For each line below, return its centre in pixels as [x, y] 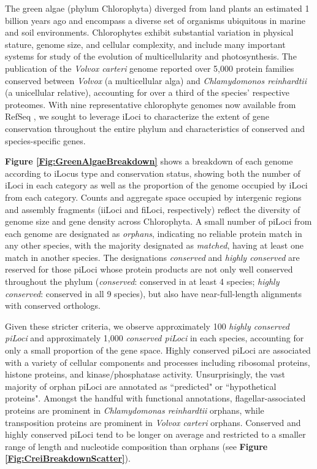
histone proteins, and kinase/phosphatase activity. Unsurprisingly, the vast [145, 374]
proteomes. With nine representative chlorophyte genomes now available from [151, 104]
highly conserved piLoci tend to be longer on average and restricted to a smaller [155, 434]
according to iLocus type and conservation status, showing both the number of [153, 173]
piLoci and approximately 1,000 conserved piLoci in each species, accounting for [155, 338]
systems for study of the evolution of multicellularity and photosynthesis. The [151, 56]
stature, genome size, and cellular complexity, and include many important [145, 44]
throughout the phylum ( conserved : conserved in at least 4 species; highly [142, 281]
